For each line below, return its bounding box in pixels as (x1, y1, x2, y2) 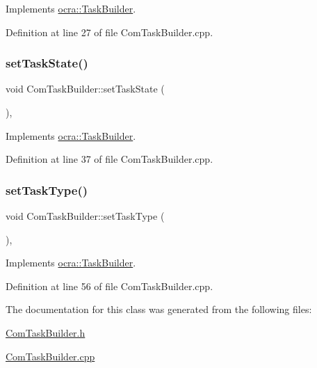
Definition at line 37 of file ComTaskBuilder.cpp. (6, 152, 213, 166)
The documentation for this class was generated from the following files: (6, 302, 312, 317)
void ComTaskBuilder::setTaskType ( (6, 209, 165, 223)
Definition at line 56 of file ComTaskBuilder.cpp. (6, 278, 213, 293)
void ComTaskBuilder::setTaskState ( (6, 81, 165, 96)
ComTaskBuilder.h (6, 325, 86, 339)
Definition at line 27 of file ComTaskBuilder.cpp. (6, 24, 213, 39)
